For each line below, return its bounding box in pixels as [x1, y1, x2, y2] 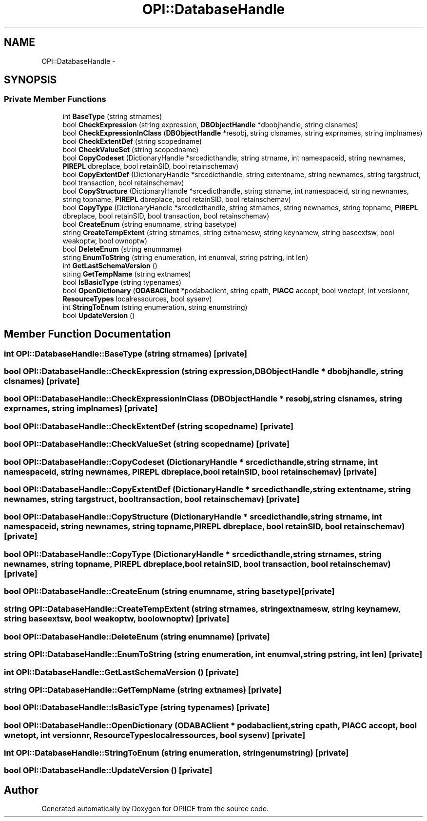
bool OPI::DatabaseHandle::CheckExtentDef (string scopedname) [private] [4, 421, 293, 431]
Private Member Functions [4, 94, 106, 104]
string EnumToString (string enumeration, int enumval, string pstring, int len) [62, 253, 309, 261]
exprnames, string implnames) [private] [4, 403, 158, 414]
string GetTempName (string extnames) [62, 269, 191, 278]
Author [4, 783, 39, 796]
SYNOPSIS [4, 74, 57, 86]
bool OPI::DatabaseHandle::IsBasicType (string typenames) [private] [4, 702, 270, 713]
